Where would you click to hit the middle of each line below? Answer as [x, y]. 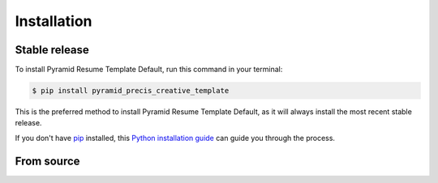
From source [47, 161]
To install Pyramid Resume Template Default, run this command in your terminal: [149, 70]
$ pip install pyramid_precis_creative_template [131, 91]
